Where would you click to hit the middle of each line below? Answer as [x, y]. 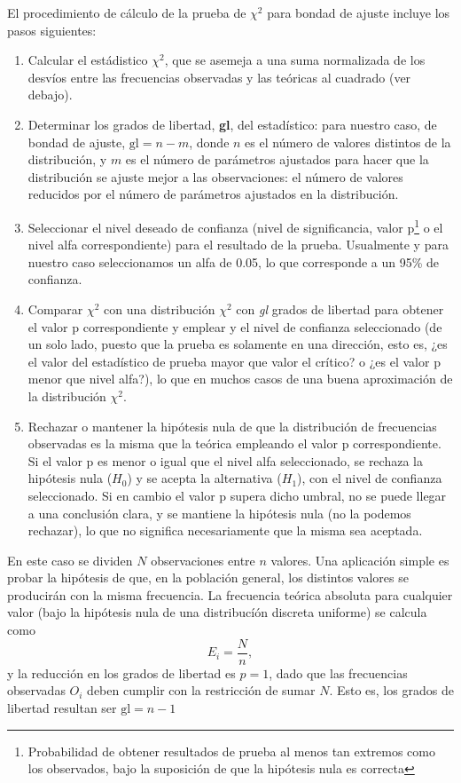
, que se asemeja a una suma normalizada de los [295, 60]
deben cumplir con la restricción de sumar [201, 690]
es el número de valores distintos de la [348, 142]
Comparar [55, 308]
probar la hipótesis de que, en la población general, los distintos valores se [208, 577]
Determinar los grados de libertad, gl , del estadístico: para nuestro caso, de [232, 124]
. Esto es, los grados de [391, 690]
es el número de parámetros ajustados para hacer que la [277, 159]
